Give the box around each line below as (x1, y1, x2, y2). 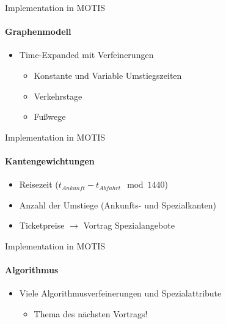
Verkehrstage (34, 89, 82, 102)
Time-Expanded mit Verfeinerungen (19, 48, 154, 61)
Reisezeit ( (19, 178, 59, 191)
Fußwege (34, 110, 66, 123)
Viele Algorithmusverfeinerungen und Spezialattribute (19, 287, 222, 300)
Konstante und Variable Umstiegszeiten (34, 68, 182, 81)
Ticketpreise (19, 219, 65, 232)
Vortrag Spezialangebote (83, 219, 175, 232)
